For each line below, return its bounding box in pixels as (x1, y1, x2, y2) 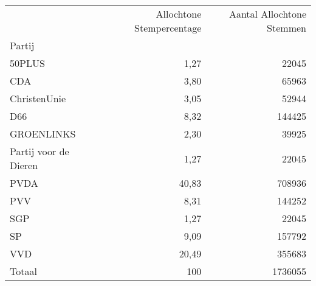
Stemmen (267, 21, 306, 35)
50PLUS (10, 56, 45, 70)
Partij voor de (10, 144, 69, 158)
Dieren (10, 158, 38, 172)
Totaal (10, 264, 37, 278)
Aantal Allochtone (228, 7, 306, 21)
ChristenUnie (10, 91, 66, 105)
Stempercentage (134, 21, 202, 35)
